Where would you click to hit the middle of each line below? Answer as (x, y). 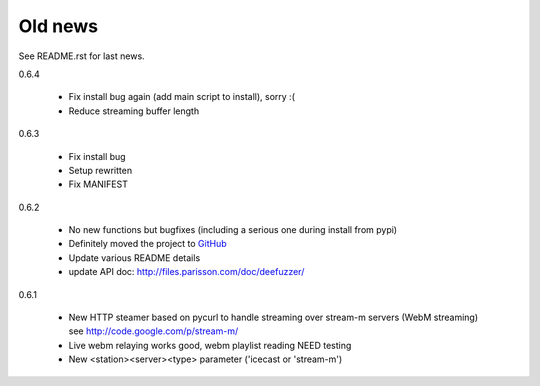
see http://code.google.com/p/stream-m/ (153, 331)
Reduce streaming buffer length (134, 111)
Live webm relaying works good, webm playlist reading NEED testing (210, 345)
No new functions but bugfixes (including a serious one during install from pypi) (233, 230)
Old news (58, 26)
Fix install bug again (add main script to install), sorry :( (181, 97)
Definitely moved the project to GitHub (147, 244)
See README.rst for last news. (81, 56)
